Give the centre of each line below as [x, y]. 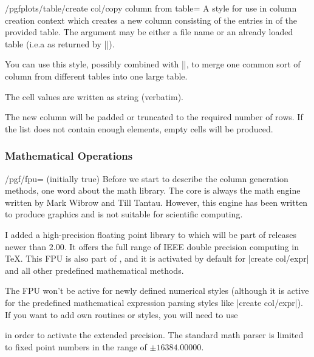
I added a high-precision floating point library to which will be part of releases [151, 234]
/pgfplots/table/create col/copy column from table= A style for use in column [151, 8]
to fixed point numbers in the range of [76, 346]
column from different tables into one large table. [96, 76]
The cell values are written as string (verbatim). [94, 96]
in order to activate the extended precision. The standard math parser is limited [154, 335]
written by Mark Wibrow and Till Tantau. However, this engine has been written [156, 202]
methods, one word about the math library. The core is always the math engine [153, 190]
